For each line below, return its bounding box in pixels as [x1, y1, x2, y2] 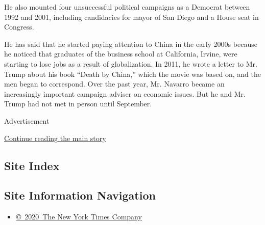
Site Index [4, 157, 60, 173]
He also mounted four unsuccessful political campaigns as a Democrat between [4, 2, 250, 12]
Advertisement [4, 115, 50, 126]
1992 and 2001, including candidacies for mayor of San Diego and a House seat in [4, 11, 259, 22]
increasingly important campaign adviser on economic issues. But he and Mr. [4, 88, 246, 99]
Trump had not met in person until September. [4, 98, 152, 109]
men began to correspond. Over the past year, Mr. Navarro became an [4, 78, 225, 89]
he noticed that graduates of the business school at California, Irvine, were [4, 48, 237, 59]
